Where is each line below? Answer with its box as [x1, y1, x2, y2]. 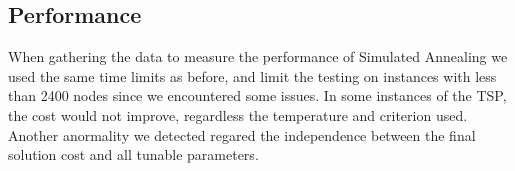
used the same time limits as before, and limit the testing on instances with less [8, 65, 497, 86]
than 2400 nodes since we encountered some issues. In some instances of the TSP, [8, 85, 507, 106]
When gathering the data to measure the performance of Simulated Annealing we [8, 46, 508, 67]
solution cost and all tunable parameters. [8, 144, 259, 165]
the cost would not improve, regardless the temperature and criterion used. [8, 104, 468, 125]
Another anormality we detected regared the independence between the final [8, 124, 476, 145]
